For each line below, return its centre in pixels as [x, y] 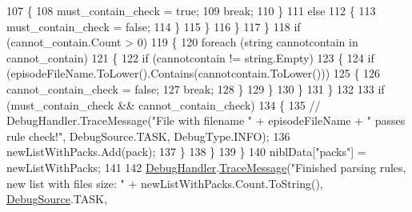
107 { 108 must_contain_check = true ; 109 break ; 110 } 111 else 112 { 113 [191, 10]
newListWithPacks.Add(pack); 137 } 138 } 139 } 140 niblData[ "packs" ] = [186, 152]
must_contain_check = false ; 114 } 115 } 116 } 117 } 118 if [154, 26]
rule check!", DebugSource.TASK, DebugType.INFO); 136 [148, 136]
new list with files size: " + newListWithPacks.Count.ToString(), [165, 183]
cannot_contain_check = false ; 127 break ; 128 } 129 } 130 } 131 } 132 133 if [196, 88]
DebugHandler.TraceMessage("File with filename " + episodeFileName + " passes [206, 120]
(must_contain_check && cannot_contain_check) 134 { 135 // [164, 104]
